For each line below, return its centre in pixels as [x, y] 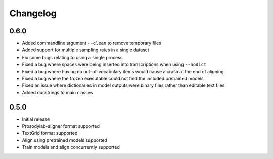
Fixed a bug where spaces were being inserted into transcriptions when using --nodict [114, 64]
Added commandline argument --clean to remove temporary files [92, 43]
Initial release [36, 119]
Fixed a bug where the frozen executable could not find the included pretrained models [113, 79]
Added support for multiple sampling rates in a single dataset [85, 50]
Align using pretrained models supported [64, 140]
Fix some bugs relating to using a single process [72, 57]
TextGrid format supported [50, 133]
